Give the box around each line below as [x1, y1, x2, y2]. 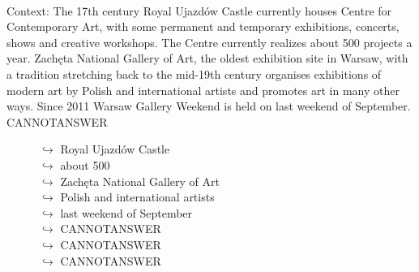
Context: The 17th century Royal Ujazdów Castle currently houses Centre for [6, 2, 392, 19]
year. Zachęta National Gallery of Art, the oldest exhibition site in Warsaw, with [6, 50, 408, 67]
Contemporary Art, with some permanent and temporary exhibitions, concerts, [6, 18, 400, 35]
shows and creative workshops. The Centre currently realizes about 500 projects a [6, 33, 413, 50]
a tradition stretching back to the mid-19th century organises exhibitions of [6, 65, 382, 82]
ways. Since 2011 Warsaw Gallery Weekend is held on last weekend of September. [6, 97, 411, 114]
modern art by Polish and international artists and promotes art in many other [6, 81, 400, 98]
